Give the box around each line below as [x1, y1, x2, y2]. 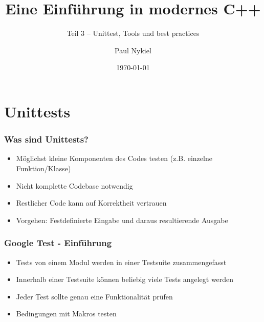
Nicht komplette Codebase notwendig [16, 180, 133, 191]
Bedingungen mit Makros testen [16, 308, 117, 319]
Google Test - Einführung [4, 236, 112, 249]
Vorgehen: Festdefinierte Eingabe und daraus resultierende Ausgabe [16, 214, 228, 225]
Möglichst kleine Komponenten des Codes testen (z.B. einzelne [16, 153, 212, 164]
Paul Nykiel [115, 45, 151, 55]
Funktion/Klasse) [16, 163, 71, 173]
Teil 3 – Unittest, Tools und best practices [67, 28, 200, 38]
